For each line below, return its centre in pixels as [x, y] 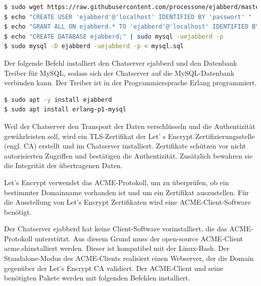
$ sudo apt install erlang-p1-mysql [65, 110]
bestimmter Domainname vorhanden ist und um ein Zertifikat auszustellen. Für [126, 192]
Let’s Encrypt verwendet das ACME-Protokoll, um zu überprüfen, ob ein [116, 182]
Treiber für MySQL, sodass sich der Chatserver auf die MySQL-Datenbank [119, 73]
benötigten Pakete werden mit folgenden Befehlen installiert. [97, 278]
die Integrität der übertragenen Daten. [63, 165]
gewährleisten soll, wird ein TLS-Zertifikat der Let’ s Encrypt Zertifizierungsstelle [129, 136]
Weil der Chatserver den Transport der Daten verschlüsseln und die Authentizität [130, 126]
